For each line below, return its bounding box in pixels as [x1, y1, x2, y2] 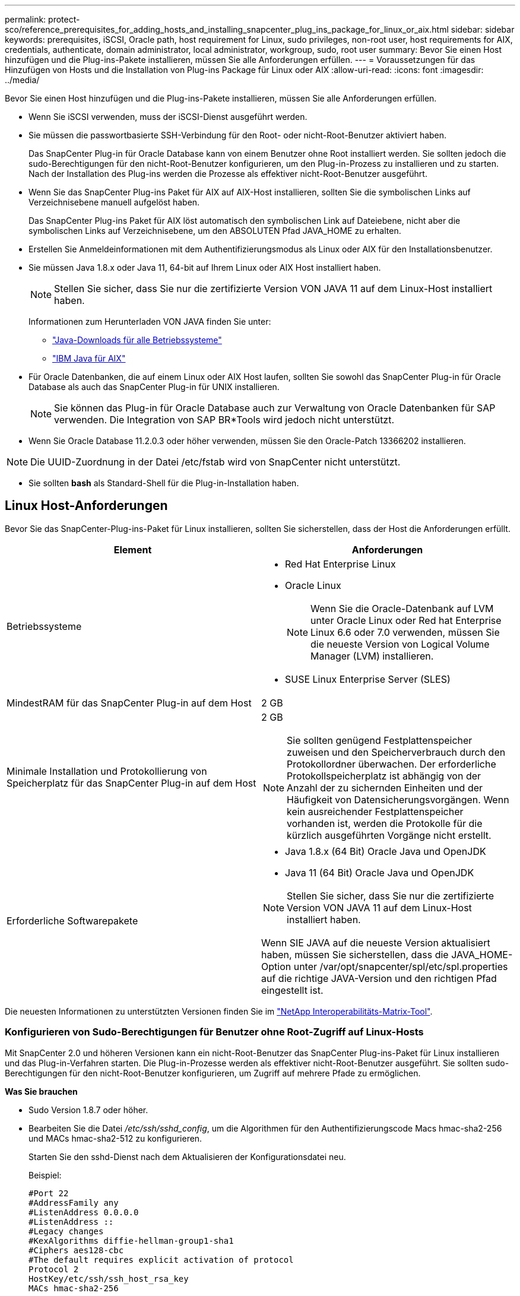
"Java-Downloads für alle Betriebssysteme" [52, 335, 222, 345]
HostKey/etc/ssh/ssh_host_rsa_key [28, 1273, 189, 1284]
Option [261, 960, 291, 972]
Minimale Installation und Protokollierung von [7, 765, 207, 777]
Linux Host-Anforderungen [5, 498, 168, 514]
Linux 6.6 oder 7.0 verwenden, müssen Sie [310, 626, 500, 638]
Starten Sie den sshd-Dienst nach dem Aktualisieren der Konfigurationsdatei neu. [28, 1151, 346, 1162]
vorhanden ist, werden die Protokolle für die [287, 817, 483, 829]
